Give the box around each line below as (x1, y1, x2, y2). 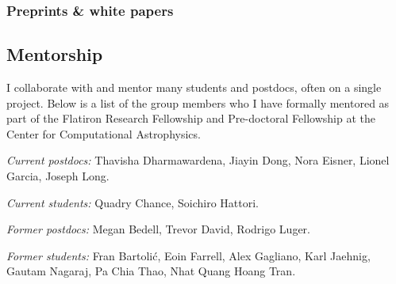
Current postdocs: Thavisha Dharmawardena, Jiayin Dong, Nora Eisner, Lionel (6, 152, 390, 169)
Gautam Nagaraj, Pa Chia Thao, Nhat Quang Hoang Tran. (6, 263, 296, 279)
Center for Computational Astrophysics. (6, 125, 201, 142)
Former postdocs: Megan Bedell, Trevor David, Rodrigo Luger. (6, 221, 310, 237)
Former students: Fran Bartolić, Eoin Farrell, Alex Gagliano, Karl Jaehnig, (6, 247, 371, 263)
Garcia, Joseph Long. (6, 168, 110, 184)
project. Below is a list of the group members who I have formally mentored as (6, 94, 390, 111)
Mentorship (6, 42, 103, 66)
